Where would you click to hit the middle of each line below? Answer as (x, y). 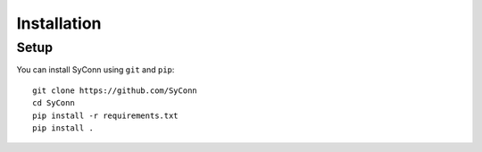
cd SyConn (54, 103)
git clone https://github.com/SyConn (115, 90)
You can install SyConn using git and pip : (96, 70)
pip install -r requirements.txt (105, 115)
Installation (59, 23)
